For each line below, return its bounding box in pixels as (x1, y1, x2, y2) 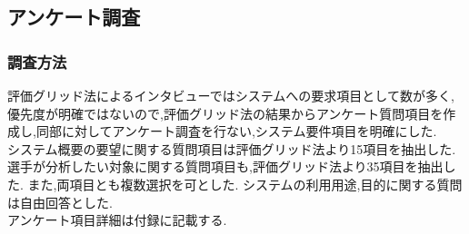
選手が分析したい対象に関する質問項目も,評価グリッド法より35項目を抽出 (7, 157, 444, 176)
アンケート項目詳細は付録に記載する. (7, 210, 227, 229)
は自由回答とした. (7, 192, 113, 211)
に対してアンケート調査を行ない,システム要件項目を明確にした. (61, 122, 437, 141)
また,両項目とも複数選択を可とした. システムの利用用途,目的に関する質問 (27, 174, 463, 193)
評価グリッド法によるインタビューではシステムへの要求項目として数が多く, (7, 86, 454, 104)
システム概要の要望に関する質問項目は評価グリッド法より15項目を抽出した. (7, 139, 456, 158)
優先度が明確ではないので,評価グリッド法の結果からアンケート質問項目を (7, 103, 444, 122)
